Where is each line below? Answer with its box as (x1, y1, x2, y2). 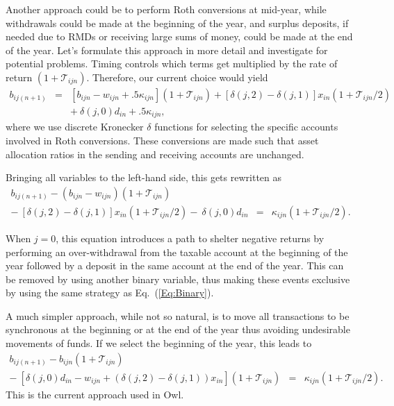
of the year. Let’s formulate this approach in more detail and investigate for (6, 42, 328, 57)
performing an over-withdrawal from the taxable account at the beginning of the (6, 244, 348, 259)
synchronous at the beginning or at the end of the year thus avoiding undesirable (6, 322, 350, 337)
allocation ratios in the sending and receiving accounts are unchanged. (6, 146, 304, 161)
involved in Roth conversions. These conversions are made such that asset (6, 133, 319, 148)
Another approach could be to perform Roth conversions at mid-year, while (6, 2, 327, 16)
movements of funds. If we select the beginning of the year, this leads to (6, 336, 312, 350)
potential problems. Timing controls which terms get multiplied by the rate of (6, 56, 338, 71)
